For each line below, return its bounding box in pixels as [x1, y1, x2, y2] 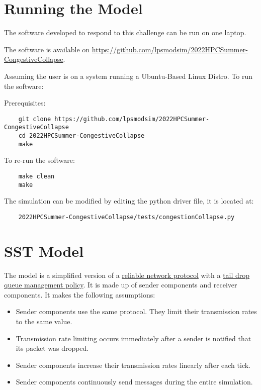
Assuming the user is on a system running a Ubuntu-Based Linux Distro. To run [4, 70, 253, 81]
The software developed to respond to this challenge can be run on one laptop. [4, 27, 246, 38]
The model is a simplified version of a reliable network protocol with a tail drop [4, 269, 250, 280]
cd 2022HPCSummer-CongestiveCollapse [18, 132, 145, 139]
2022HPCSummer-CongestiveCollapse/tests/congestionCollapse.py [18, 213, 235, 221]
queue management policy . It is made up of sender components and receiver [4, 279, 237, 290]
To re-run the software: [4, 155, 75, 165]
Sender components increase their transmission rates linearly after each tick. [16, 359, 251, 370]
